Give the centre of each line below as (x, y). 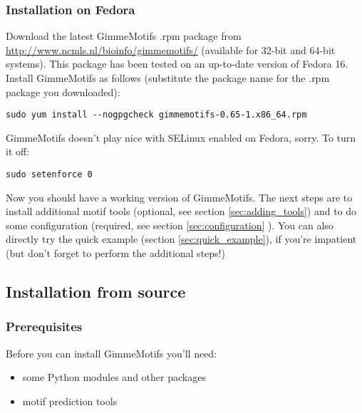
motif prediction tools (70, 401)
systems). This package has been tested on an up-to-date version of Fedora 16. (177, 64)
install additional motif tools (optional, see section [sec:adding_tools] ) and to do (181, 211)
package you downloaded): (63, 92)
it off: (18, 151)
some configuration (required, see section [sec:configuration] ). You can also (170, 225)
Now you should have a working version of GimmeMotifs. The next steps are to (179, 197)
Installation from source (96, 292)
